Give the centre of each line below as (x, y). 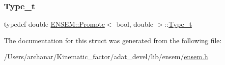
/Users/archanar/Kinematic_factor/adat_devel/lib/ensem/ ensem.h (106, 57)
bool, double (135, 24)
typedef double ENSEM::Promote (55, 24)
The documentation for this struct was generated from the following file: (113, 40)
